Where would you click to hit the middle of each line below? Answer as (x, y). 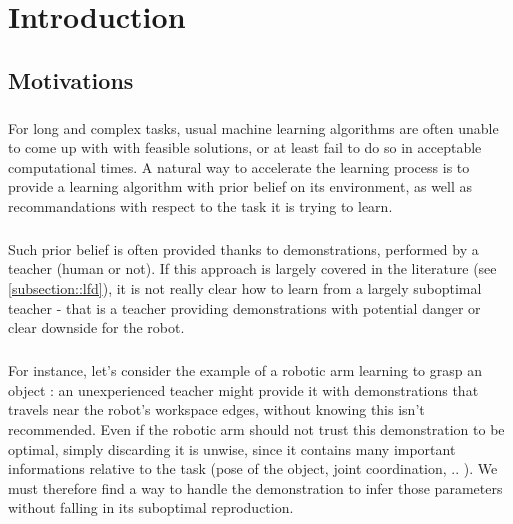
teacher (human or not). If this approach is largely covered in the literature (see (252, 268)
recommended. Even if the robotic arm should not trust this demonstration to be (256, 429)
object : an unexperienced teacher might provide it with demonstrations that (243, 389)
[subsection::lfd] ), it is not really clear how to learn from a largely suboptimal (245, 288)
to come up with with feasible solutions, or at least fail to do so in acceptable (245, 147)
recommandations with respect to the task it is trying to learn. (200, 205)
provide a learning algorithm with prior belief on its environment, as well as (240, 186)
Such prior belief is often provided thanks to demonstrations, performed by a (243, 248)
